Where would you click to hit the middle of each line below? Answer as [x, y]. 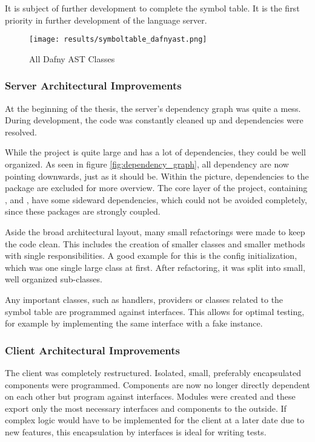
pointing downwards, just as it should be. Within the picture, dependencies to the [157, 176]
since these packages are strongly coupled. [83, 211]
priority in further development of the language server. [106, 20]
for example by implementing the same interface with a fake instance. [134, 323]
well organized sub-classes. [54, 279]
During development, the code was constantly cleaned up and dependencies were [154, 120]
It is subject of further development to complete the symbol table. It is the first [152, 8]
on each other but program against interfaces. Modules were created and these [150, 396]
